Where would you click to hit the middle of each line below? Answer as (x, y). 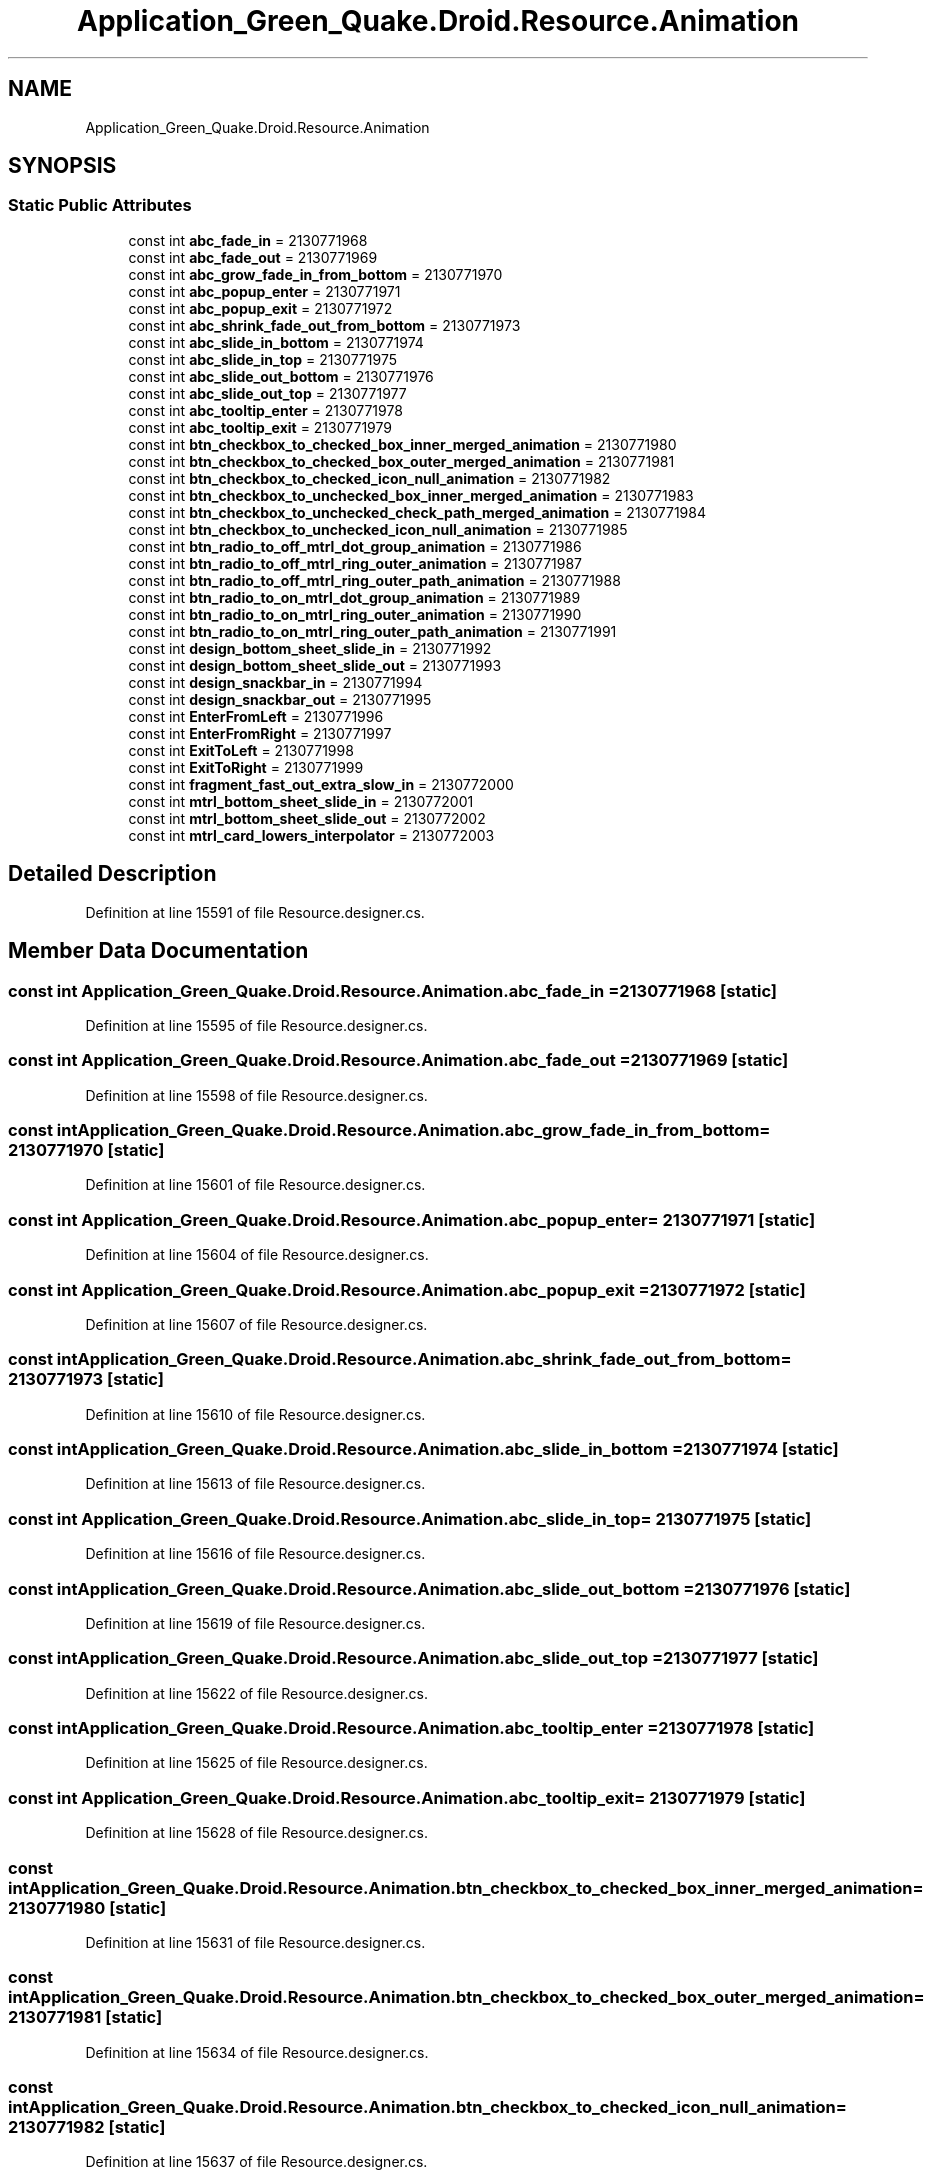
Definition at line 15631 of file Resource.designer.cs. (255, 1942)
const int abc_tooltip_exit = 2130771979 (260, 427)
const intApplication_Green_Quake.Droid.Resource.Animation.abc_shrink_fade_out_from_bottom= (400, 1359)
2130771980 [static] (87, 1907)
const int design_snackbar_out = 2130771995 (280, 699)
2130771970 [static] (86, 1150)
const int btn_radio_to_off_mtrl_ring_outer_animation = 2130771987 (355, 563)
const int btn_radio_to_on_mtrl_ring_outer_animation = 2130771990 (355, 614)
